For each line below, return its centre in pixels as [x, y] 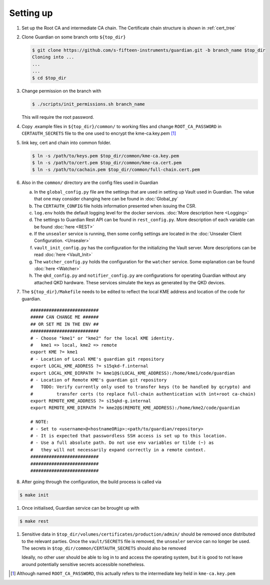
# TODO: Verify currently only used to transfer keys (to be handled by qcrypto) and [141, 387]
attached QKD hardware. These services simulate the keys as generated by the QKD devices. [130, 282]
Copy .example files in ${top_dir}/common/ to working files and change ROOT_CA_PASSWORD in [122, 126]
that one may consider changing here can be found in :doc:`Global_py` [106, 199]
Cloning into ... [53, 57]
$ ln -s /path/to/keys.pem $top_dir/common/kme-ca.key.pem [105, 156]
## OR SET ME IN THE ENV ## [65, 324]
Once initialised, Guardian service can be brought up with [80, 508]
